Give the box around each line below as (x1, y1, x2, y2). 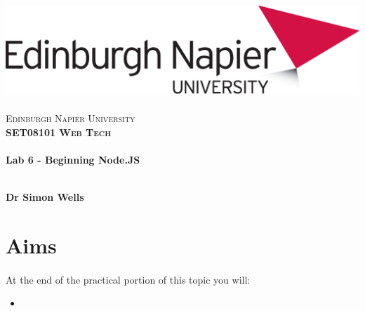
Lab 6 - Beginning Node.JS (6, 152, 140, 166)
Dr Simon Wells (6, 190, 84, 204)
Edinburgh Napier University (6, 111, 135, 126)
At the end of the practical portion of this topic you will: (6, 272, 251, 286)
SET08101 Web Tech (6, 124, 112, 139)
